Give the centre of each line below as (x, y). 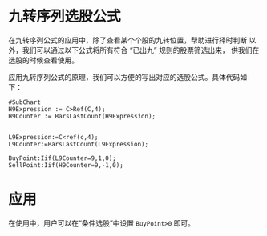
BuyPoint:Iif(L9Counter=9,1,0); (62, 158)
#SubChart (25, 102)
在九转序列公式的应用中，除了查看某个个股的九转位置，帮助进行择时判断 (127, 40)
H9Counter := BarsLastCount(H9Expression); (82, 116)
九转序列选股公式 (65, 16)
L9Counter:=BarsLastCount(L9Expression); (79, 144)
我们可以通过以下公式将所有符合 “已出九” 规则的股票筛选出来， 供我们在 (141, 50)
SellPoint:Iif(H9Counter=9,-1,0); (66, 165)
